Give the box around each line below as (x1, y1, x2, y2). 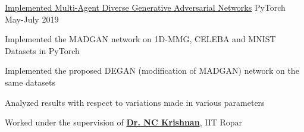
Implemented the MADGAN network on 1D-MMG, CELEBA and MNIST (5, 33, 276, 45)
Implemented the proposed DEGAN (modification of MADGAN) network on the (5, 64, 299, 77)
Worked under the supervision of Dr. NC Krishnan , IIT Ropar (5, 116, 243, 128)
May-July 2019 (5, 12, 59, 25)
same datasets (5, 76, 55, 88)
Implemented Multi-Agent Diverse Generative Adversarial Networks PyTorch (5, 1, 286, 13)
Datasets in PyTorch (5, 44, 80, 56)
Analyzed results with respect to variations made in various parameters (5, 96, 265, 108)
